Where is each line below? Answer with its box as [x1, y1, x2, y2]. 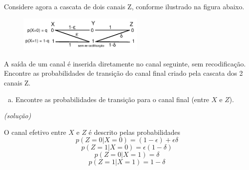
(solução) [4, 110, 31, 121]
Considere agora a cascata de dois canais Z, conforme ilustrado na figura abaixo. [4, 1, 245, 11]
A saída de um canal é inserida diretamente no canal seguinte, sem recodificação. [4, 58, 246, 68]
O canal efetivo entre [4, 127, 66, 137]
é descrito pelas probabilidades [88, 127, 180, 137]
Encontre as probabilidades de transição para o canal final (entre [15, 94, 209, 104]
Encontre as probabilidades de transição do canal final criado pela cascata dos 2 [4, 68, 243, 78]
